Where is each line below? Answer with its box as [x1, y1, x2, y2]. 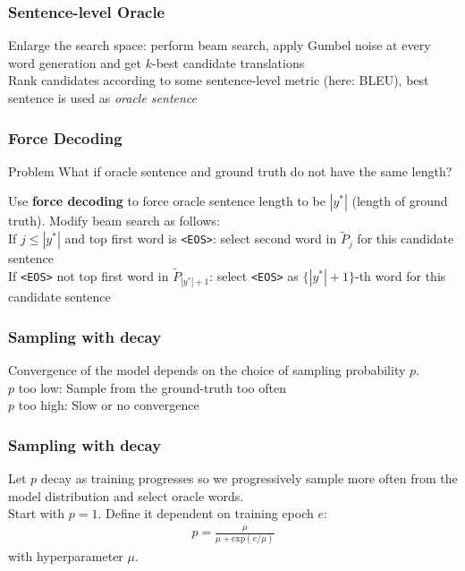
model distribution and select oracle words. [8, 486, 244, 505]
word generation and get [8, 53, 142, 72]
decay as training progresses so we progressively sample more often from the [40, 469, 458, 488]
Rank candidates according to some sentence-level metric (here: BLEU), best [8, 71, 429, 89]
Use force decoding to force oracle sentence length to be [8, 192, 325, 210]
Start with [8, 504, 65, 523]
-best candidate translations [152, 53, 305, 72]
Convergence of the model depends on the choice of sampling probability [8, 361, 406, 379]
